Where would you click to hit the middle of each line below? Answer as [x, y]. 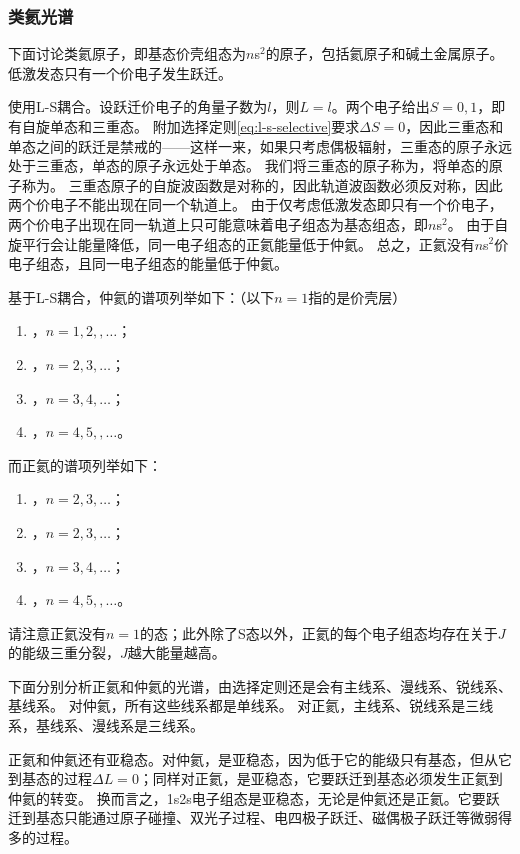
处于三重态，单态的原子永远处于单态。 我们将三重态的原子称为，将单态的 [248, 165]
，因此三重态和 [454, 126]
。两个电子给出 [380, 106]
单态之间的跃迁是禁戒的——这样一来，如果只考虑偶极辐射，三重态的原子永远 [260, 145]
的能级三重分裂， [64, 652]
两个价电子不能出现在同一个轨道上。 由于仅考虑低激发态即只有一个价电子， [255, 204]
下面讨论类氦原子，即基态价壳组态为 [127, 53]
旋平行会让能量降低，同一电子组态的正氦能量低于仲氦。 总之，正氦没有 [241, 243]
